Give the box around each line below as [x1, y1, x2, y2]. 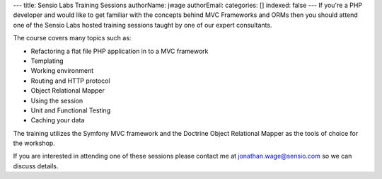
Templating [30, 57, 64, 65]
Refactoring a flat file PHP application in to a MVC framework [30, 47, 209, 55]
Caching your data [30, 116, 85, 125]
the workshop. [13, 139, 56, 148]
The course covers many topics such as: [13, 34, 132, 42]
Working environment [30, 67, 94, 75]
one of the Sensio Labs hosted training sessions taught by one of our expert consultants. [13, 21, 272, 29]
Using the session [30, 96, 83, 105]
